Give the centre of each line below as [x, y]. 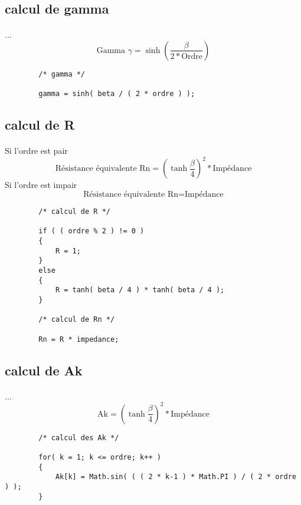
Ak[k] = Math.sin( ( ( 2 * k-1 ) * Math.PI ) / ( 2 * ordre [176, 477]
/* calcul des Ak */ [79, 438]
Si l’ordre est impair [41, 185]
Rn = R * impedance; [79, 339]
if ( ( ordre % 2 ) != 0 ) [91, 231]
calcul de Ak [44, 370]
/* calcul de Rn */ [77, 320]
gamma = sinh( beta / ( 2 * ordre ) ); [117, 94]
